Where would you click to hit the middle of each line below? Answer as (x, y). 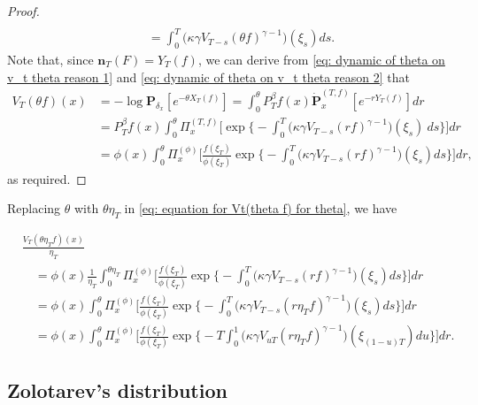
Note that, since (50, 59)
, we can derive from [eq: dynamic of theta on (321, 59)
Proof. (23, 11)
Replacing (34, 208)
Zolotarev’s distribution (117, 390)
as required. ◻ (47, 178)
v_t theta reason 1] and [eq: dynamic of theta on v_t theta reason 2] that (208, 76)
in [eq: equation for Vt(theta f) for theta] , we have (261, 208)
